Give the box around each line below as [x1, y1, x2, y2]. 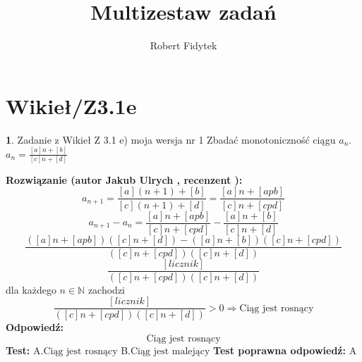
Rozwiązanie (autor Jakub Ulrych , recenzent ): [6, 172, 243, 187]
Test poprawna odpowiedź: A [213, 342, 357, 357]
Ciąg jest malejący [131, 346, 210, 356]
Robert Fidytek [150, 38, 217, 53]
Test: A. [6, 342, 44, 357]
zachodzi [88, 282, 125, 297]
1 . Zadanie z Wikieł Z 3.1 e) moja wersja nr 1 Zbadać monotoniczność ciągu [6, 132, 336, 146]
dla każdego [6, 282, 56, 297]
